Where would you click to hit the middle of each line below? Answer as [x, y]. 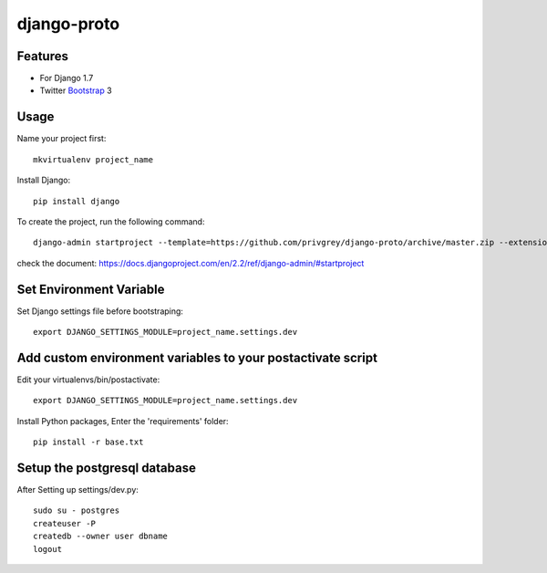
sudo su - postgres [77, 510]
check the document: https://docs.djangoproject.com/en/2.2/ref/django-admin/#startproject [191, 263]
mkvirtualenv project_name [93, 159]
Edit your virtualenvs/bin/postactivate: [88, 380]
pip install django [77, 201]
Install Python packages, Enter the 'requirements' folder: [123, 421]
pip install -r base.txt [88, 442]
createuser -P [64, 523]
